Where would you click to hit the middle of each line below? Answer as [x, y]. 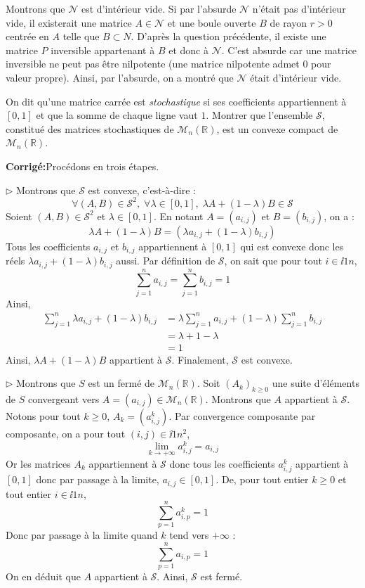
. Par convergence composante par [242, 416]
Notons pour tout [43, 416]
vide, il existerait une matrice [69, 22]
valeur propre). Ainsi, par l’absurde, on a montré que [120, 77]
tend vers [189, 535]
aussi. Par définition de [166, 261]
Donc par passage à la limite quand [82, 535]
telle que [81, 36]
